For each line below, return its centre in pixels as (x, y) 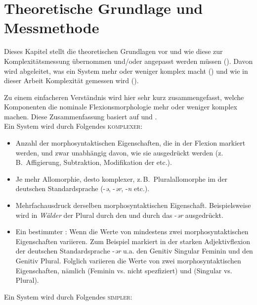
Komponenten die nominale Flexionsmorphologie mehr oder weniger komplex (121, 107)
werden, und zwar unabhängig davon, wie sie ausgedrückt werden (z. (119, 152)
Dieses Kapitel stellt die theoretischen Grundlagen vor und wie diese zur (113, 51)
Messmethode (52, 27)
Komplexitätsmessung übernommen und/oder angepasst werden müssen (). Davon (128, 61)
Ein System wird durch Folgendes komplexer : (73, 126)
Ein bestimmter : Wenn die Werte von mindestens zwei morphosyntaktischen (132, 231)
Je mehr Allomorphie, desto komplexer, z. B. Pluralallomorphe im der (122, 178)
